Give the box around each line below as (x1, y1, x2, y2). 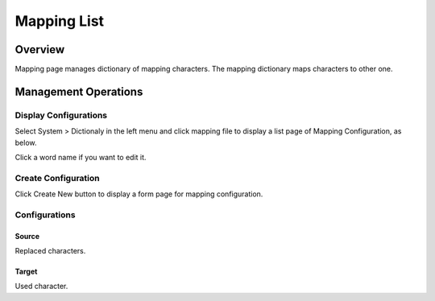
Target (14, 266, 38, 277)
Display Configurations (14, 109, 108, 121)
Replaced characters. (14, 246, 86, 256)
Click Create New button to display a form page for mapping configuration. (14, 189, 263, 199)
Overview (14, 43, 65, 56)
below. (14, 138, 37, 147)
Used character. (14, 282, 68, 291)
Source (14, 231, 40, 241)
